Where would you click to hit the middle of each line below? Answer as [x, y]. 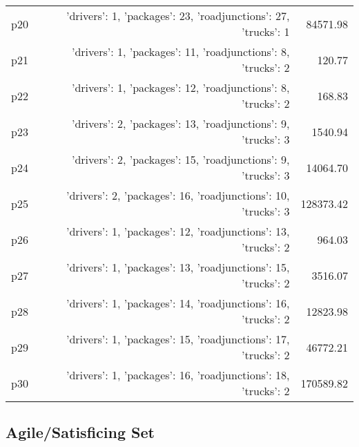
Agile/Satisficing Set [80, 432]
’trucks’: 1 [266, 31]
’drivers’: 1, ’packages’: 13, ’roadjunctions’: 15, [178, 267]
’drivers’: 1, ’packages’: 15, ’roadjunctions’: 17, [178, 339]
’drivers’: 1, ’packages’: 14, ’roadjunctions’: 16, [178, 303]
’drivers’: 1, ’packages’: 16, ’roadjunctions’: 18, [178, 375]
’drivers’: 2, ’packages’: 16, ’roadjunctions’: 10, [178, 195]
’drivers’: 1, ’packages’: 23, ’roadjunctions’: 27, [178, 16]
